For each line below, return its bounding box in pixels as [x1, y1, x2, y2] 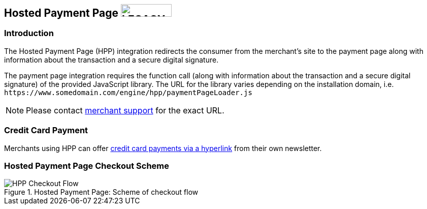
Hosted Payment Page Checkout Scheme [4, 160, 170, 171]
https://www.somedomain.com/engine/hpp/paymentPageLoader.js [4, 88, 252, 97]
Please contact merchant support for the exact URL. [26, 105, 224, 115]
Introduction [4, 28, 54, 39]
